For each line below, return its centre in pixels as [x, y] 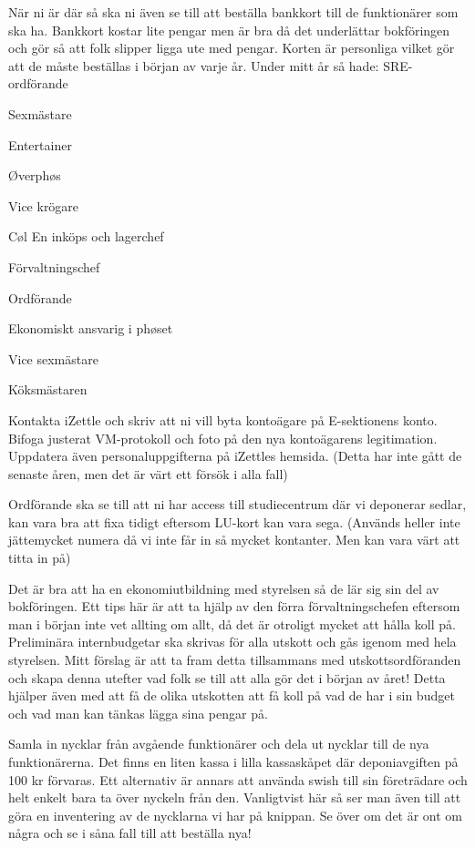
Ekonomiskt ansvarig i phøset [91, 328]
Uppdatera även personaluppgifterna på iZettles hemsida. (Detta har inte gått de [235, 456]
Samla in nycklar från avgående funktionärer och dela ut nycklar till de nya [219, 744]
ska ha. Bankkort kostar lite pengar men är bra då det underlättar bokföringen [229, 30]
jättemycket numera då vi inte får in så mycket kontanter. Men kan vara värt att [234, 540]
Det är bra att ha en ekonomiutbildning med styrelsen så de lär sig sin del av [224, 588]
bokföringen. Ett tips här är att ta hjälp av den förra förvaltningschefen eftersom [234, 606]
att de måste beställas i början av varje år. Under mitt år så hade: [194, 65]
